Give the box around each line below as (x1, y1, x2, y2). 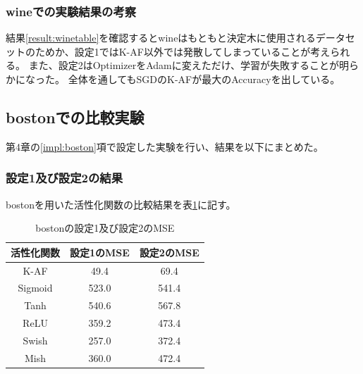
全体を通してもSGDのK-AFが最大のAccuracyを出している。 (68, 72, 340, 86)
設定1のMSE (70, 244, 130, 259)
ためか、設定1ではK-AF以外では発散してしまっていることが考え (35, 44, 331, 58)
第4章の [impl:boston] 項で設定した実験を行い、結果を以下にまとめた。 (6, 139, 324, 154)
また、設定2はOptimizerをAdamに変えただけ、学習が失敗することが (28, 58, 340, 73)
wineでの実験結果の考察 (6, 2, 137, 20)
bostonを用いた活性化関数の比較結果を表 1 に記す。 (6, 197, 236, 211)
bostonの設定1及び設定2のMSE (35, 220, 175, 235)
